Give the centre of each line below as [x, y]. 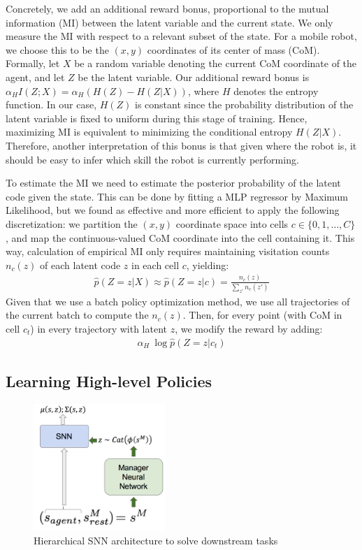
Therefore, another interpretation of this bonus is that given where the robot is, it [181, 145]
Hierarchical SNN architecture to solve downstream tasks [156, 541]
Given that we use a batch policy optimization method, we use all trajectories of [178, 301]
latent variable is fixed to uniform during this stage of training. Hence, [157, 118]
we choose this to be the [57, 49]
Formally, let [33, 63]
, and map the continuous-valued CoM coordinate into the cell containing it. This [180, 237]
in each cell [155, 265]
